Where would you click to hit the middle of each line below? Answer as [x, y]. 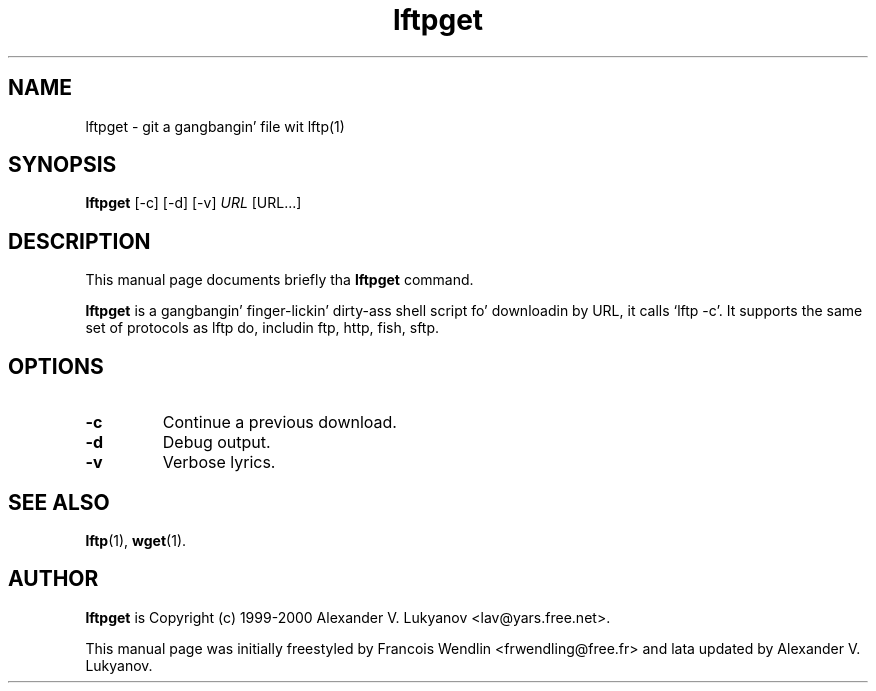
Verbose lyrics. [219, 462]
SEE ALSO [59, 502]
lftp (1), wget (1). [136, 540]
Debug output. [216, 442]
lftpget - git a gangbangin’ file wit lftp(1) [215, 126]
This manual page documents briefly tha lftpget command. [279, 280]
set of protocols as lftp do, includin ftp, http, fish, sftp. [262, 328]
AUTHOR [53, 579]
